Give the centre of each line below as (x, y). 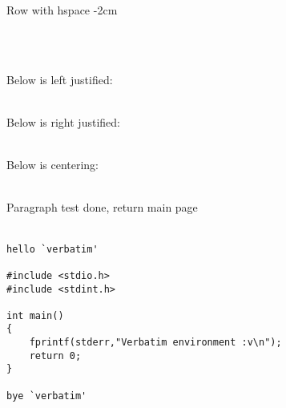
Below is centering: (53, 165)
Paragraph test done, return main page (102, 207)
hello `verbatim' (52, 249)
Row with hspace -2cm (62, 10)
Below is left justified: (60, 79)
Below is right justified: (63, 121)
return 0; (55, 355)
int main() (35, 315)
